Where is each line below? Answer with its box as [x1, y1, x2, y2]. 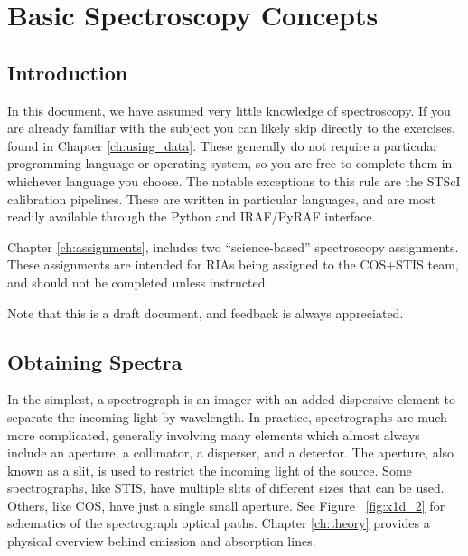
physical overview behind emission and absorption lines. [7, 532, 316, 551]
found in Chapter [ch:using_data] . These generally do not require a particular [7, 136, 438, 155]
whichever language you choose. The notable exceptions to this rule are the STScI [7, 171, 461, 190]
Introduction [7, 58, 128, 86]
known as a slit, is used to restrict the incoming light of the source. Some [7, 460, 412, 479]
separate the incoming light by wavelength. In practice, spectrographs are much [7, 407, 447, 426]
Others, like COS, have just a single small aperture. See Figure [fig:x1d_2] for [7, 495, 445, 514]
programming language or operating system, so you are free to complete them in [7, 154, 453, 173]
